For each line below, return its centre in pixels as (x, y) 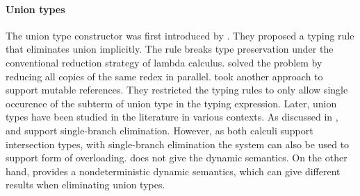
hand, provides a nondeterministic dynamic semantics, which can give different (173, 171)
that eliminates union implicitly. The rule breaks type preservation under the (170, 49)
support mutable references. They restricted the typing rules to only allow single (177, 90)
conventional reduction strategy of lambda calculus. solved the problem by (164, 62)
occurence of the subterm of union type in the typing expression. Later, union (171, 103)
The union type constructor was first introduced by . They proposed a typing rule (180, 35)
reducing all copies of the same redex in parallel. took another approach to (164, 76)
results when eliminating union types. (85, 185)
